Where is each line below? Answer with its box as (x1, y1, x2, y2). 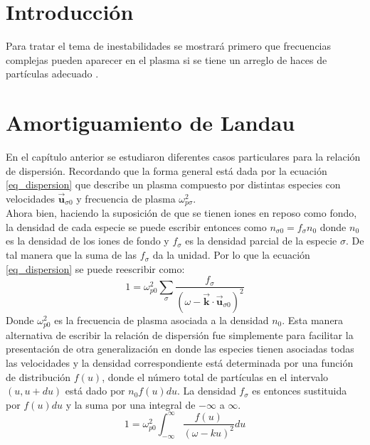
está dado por (65, 383, 125, 398)
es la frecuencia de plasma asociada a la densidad (54, 312, 269, 327)
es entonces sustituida (252, 383, 347, 398)
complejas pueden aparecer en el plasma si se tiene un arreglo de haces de (6, 52, 327, 67)
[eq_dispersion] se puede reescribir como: (6, 261, 185, 276)
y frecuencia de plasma (76, 191, 176, 205)
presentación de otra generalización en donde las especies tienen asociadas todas (6, 341, 354, 356)
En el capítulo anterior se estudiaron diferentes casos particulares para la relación (6, 149, 361, 164)
